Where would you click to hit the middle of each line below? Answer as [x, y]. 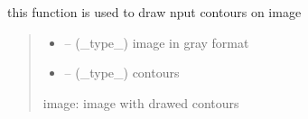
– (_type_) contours [122, 73]
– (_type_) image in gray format [157, 42]
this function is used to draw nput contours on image [154, 12]
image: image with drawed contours [141, 102]
